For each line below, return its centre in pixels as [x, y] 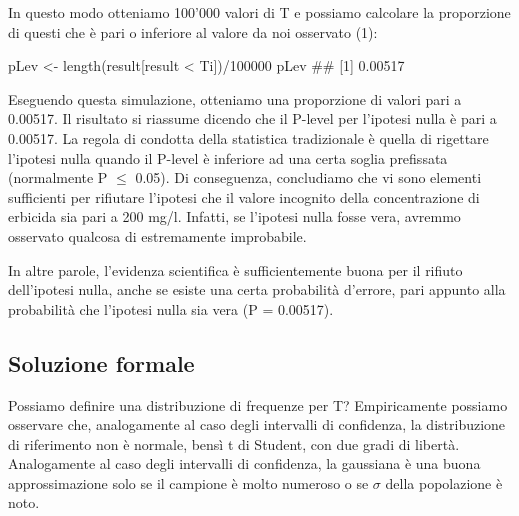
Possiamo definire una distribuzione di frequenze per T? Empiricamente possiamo [258, 404]
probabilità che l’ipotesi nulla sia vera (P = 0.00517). [171, 308]
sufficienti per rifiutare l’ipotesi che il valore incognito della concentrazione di [244, 196]
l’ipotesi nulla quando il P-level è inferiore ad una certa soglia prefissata [228, 157]
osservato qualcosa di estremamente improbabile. [157, 235]
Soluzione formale [101, 362]
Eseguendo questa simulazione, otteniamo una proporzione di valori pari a [235, 98]
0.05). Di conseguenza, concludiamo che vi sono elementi [308, 177]
